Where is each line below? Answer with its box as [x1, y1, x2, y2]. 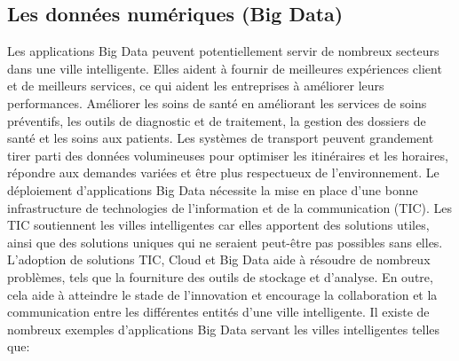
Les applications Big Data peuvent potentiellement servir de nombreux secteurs [7, 42, 439, 60]
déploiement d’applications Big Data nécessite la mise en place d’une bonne [7, 180, 418, 199]
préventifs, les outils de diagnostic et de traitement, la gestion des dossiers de [7, 111, 426, 129]
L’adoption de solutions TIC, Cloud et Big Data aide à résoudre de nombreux [7, 250, 431, 269]
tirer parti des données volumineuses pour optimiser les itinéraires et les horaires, [7, 145, 448, 164]
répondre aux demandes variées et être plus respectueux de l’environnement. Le [7, 163, 439, 182]
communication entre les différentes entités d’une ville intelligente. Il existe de [7, 302, 430, 321]
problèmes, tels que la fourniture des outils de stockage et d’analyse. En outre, [7, 267, 433, 286]
